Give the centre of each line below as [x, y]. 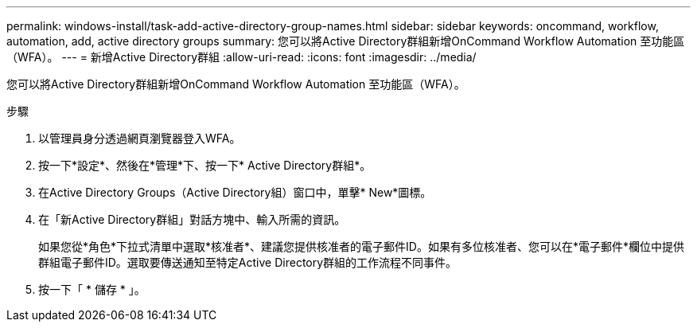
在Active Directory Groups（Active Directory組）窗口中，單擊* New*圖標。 [235, 192]
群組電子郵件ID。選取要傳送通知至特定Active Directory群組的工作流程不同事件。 [248, 262]
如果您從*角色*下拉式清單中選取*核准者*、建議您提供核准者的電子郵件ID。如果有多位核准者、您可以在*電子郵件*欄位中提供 [361, 246]
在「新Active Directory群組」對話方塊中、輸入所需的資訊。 [192, 219]
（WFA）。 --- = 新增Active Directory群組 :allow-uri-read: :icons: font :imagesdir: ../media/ [241, 57]
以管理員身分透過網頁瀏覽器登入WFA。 [140, 138]
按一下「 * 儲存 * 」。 [92, 289]
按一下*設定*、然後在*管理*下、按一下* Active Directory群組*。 [205, 165]
